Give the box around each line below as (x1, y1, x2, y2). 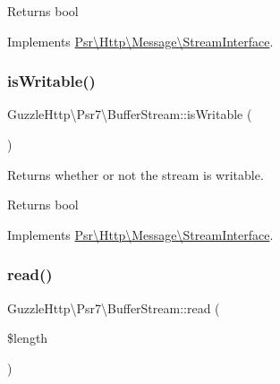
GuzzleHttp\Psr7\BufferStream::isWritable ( (7, 105, 252, 124)
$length (7, 329, 48, 347)
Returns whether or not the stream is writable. (7, 165, 264, 183)
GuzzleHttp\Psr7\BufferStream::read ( (7, 298, 220, 317)
